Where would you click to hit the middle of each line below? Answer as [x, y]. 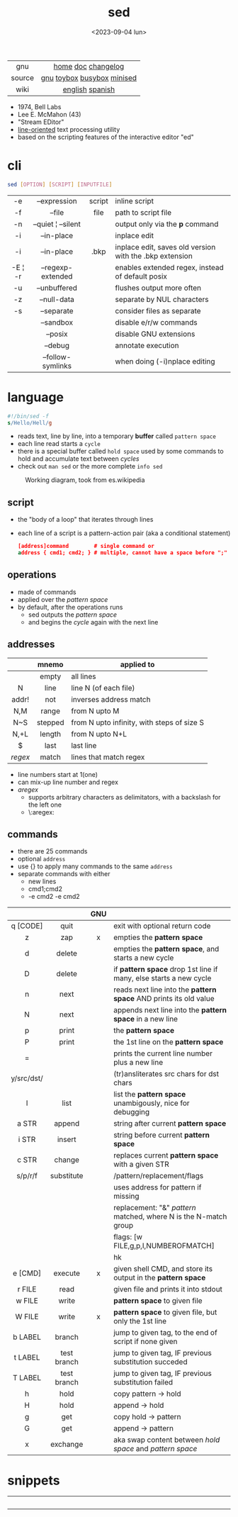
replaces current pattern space [166, 1155]
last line [84, 745]
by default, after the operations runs [70, 607]
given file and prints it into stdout [168, 1289]
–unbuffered [57, 288]
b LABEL [27, 1337]
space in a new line [146, 1019]
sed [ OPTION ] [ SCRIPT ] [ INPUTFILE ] [60, 184]
